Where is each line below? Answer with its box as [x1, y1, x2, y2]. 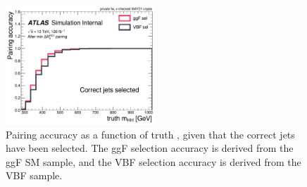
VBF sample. [6, 168, 63, 183]
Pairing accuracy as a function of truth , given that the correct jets [6, 127, 295, 141]
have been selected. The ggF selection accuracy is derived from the [6, 141, 294, 155]
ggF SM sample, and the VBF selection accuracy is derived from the [6, 154, 301, 169]
